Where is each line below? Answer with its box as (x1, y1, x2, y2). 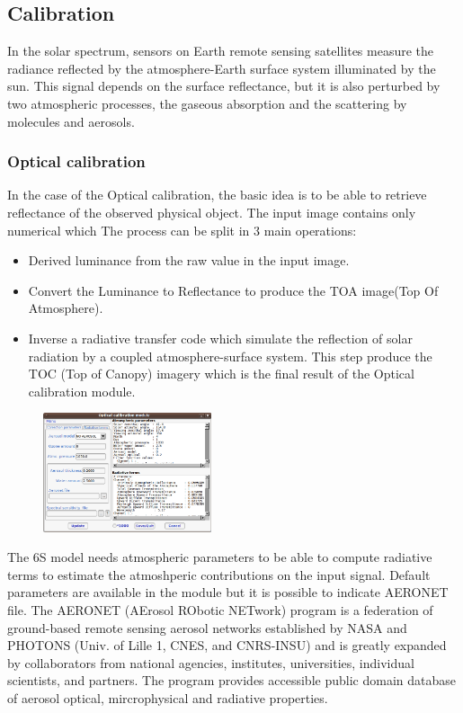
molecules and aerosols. (7, 111, 135, 130)
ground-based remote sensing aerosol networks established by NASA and (7, 618, 407, 637)
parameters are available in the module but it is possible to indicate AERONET (7, 583, 449, 602)
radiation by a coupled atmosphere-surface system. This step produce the (28, 346, 432, 365)
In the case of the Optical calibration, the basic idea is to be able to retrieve (7, 185, 427, 204)
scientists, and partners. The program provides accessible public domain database (7, 671, 456, 690)
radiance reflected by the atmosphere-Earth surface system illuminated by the (7, 58, 436, 77)
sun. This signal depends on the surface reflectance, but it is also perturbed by (7, 76, 441, 95)
